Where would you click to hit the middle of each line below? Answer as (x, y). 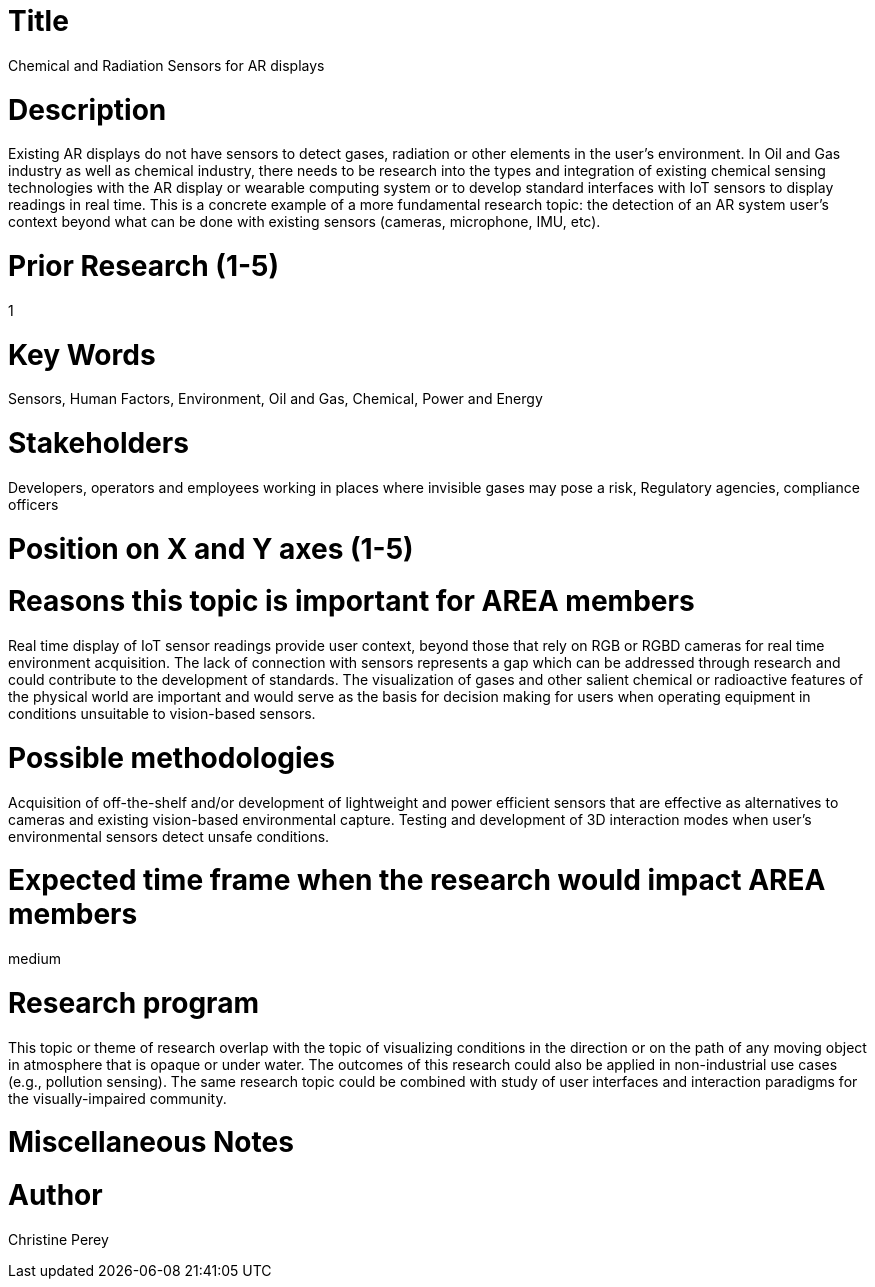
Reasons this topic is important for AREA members (351, 601)
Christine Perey (58, 1239)
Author (55, 1195)
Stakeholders (98, 443)
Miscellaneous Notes (151, 1142)
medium (34, 958)
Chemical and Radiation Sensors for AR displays (166, 65)
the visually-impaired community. (117, 1098)
